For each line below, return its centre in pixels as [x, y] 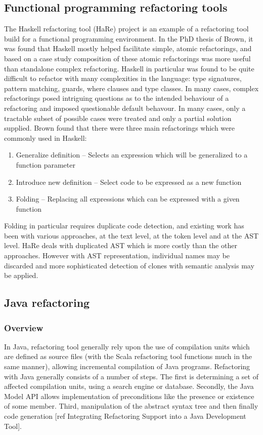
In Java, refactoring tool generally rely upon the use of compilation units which [127, 346]
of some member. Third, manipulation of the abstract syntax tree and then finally [131, 406]
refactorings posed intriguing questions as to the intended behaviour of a [117, 98]
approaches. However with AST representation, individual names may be [117, 255]
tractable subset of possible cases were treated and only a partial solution [118, 118]
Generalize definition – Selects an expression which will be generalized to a [132, 155]
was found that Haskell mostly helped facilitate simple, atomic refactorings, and [128, 48]
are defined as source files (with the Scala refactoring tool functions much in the [128, 356]
